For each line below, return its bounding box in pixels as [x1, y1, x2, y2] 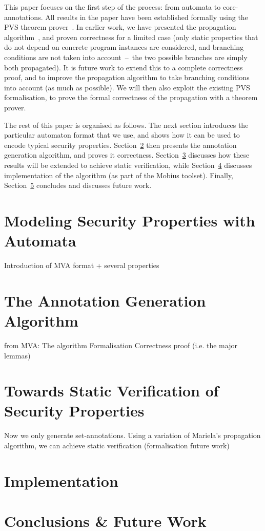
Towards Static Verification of [4, 380, 219, 401]
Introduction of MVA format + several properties [4, 260, 159, 270]
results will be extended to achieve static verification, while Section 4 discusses [4, 159, 252, 170]
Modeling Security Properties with [4, 210, 255, 231]
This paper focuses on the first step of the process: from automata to [4, 2, 221, 12]
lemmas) [4, 350, 31, 361]
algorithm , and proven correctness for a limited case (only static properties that [4, 31, 258, 42]
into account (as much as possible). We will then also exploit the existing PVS [4, 82, 250, 92]
